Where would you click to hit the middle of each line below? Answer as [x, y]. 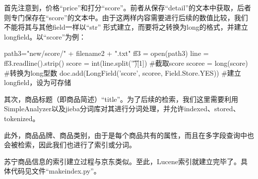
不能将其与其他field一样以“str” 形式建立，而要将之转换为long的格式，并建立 [126, 27]
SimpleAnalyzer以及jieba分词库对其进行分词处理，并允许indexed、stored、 [122, 109]
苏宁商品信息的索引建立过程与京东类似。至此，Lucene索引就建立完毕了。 [122, 161]
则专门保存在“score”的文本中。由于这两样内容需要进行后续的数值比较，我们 [126, 17]
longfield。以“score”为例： [45, 36]
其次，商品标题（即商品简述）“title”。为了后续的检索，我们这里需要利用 [121, 99]
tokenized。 [22, 118]
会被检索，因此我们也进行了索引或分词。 [70, 145]
